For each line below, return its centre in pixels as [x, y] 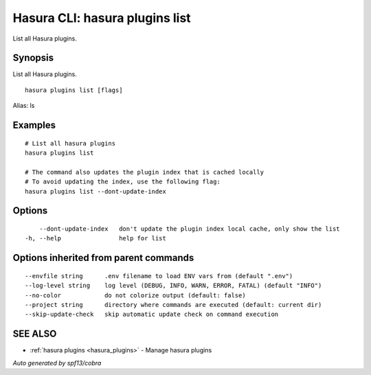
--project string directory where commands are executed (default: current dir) [173, 305]
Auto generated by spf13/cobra [57, 363]
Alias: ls [24, 106]
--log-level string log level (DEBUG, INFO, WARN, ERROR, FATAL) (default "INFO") [173, 286]
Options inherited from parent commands [103, 258]
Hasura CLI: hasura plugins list [102, 18]
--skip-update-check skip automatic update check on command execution [152, 315]
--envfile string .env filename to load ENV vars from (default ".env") [159, 276]
